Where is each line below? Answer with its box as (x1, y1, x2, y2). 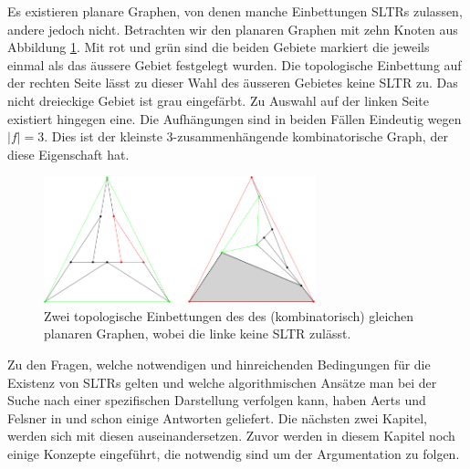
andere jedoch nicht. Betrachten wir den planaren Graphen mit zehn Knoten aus (7, 19, 458, 38)
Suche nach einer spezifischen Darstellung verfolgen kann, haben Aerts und (7, 391, 426, 410)
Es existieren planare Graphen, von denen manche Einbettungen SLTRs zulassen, (7, 2, 463, 20)
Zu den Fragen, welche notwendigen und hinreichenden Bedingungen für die (7, 354, 431, 373)
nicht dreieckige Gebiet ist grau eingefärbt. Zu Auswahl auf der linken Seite (7, 90, 430, 109)
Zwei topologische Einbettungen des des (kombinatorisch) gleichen (44, 306, 413, 325)
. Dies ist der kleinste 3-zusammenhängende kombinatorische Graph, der (44, 127, 448, 146)
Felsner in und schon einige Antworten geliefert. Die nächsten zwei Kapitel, (7, 408, 427, 427)
